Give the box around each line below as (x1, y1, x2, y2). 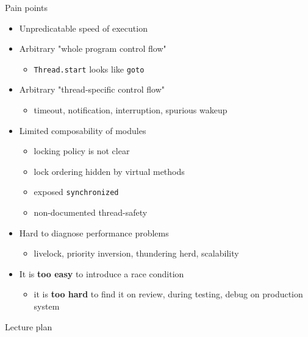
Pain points (5, 1, 48, 13)
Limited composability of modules (19, 124, 146, 137)
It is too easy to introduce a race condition (19, 267, 184, 280)
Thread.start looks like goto (34, 62, 145, 75)
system (34, 300, 60, 313)
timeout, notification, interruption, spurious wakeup (34, 104, 227, 116)
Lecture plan (5, 320, 52, 333)
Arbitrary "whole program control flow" (19, 42, 167, 55)
